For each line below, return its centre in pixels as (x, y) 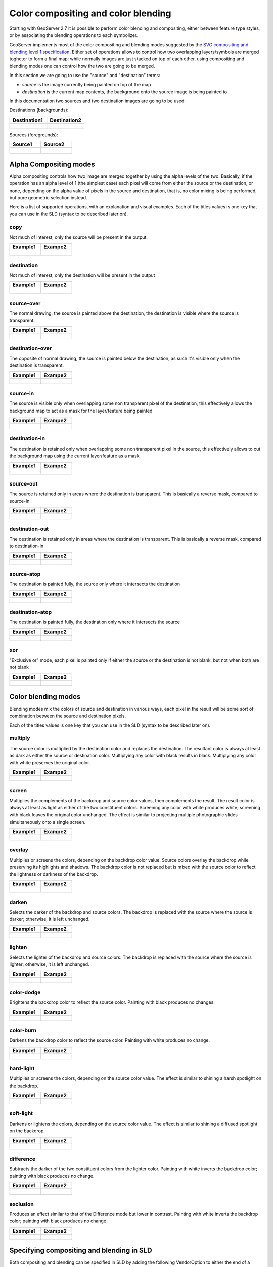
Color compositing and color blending (90, 13)
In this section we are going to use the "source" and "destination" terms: (85, 75)
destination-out (29, 529)
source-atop (25, 574)
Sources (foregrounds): (34, 135)
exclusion (21, 1204)
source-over (25, 303)
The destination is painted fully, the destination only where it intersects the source (95, 622)
